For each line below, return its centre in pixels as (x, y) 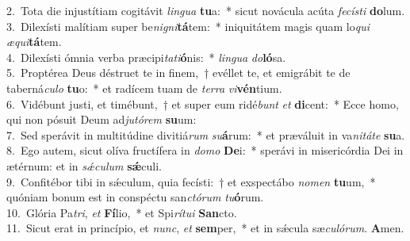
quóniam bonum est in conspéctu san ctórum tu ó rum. (135, 197)
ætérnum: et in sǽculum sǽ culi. (84, 165)
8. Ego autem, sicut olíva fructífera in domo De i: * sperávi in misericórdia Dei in (205, 150)
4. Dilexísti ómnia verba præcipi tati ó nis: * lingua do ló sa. (146, 57)
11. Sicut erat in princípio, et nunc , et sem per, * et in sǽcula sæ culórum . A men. (205, 228)
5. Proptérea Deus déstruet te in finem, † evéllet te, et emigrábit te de (178, 73)
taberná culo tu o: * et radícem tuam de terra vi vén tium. (144, 88)
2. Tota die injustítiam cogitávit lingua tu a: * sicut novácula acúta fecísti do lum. (206, 10)
